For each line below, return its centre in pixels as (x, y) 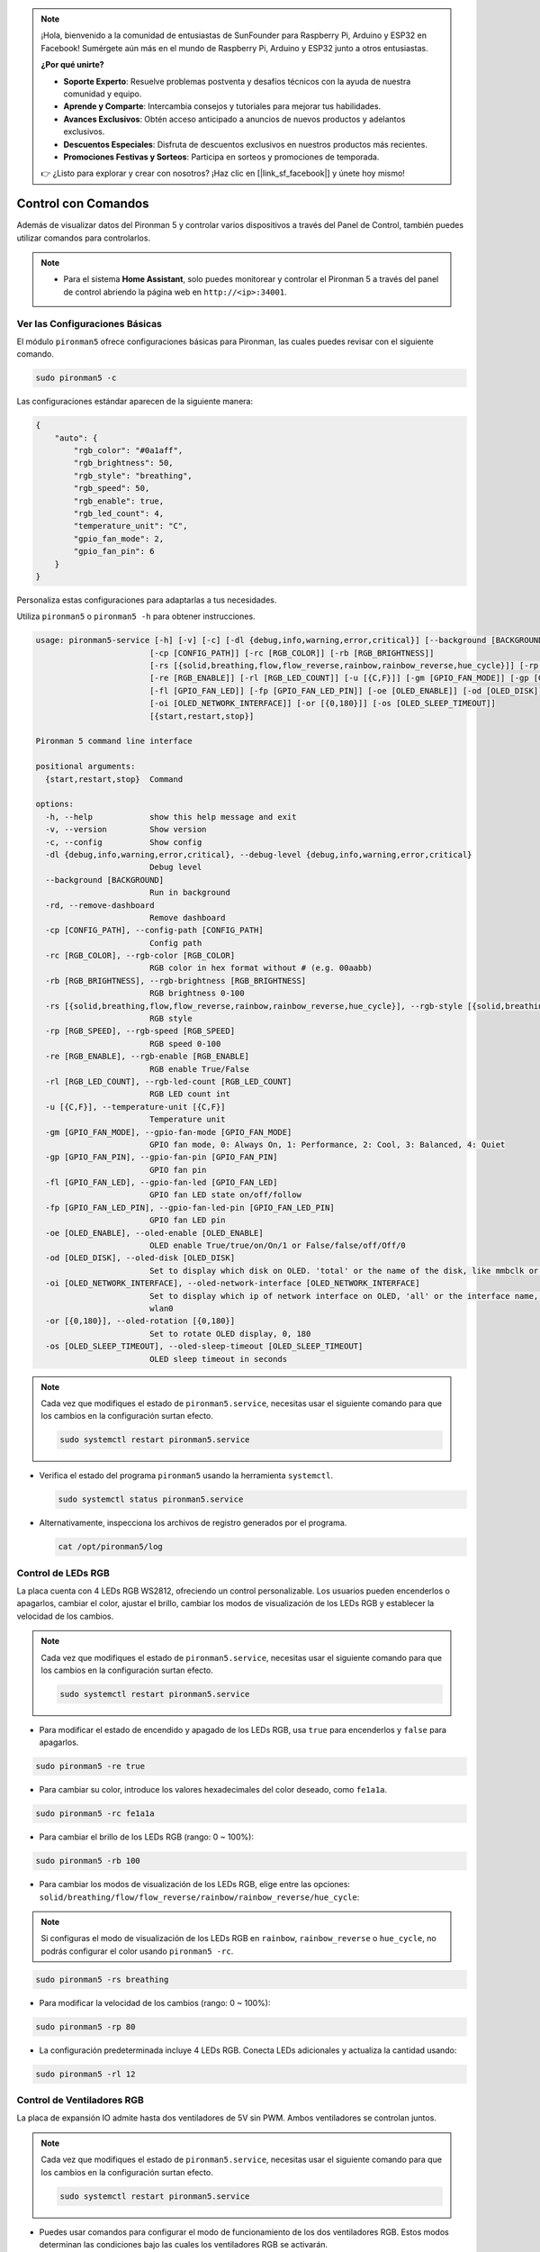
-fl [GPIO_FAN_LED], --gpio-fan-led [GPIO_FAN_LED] (162, 1183)
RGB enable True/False (199, 1069)
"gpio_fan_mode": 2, (119, 539)
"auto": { (76, 438)
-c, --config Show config (124, 842)
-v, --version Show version (126, 830)
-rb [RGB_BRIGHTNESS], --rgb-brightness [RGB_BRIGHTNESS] (176, 981)
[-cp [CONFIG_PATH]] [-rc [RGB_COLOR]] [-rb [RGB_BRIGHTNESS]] (292, 653)
